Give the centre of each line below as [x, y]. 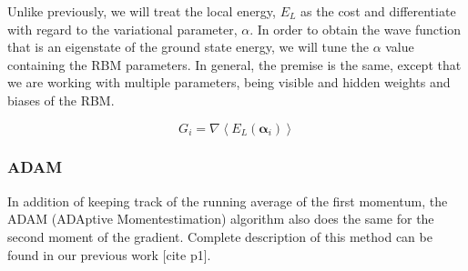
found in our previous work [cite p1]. [109, 254]
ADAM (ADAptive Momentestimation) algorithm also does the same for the [221, 219]
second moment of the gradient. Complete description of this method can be [220, 236]
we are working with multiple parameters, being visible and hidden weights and [229, 82]
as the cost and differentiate [378, 11]
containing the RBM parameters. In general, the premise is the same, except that [234, 64]
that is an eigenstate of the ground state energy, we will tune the [188, 47]
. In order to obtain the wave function [356, 29]
